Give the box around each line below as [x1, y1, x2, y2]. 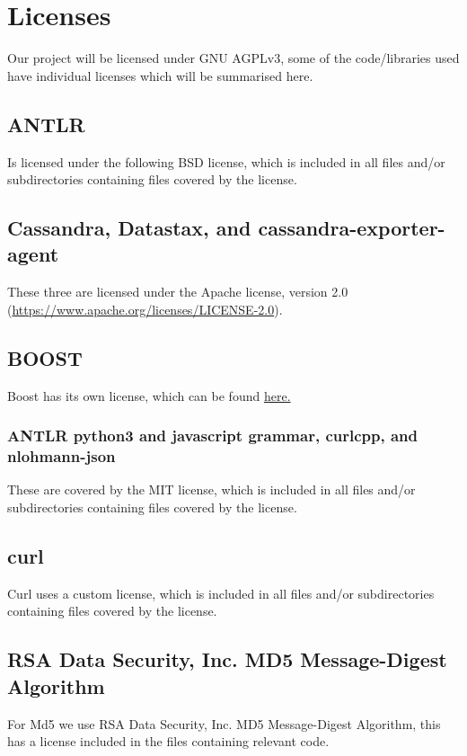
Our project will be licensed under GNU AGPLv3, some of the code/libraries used [7, 49, 460, 67]
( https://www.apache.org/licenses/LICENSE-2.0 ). [7, 299, 283, 318]
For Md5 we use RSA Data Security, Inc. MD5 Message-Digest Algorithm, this [7, 714, 441, 733]
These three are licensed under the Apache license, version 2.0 [7, 282, 348, 301]
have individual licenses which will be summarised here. [7, 66, 313, 84]
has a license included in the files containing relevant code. [7, 732, 330, 751]
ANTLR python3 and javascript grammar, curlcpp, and [7, 424, 419, 447]
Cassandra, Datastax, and [7, 214, 251, 242]
